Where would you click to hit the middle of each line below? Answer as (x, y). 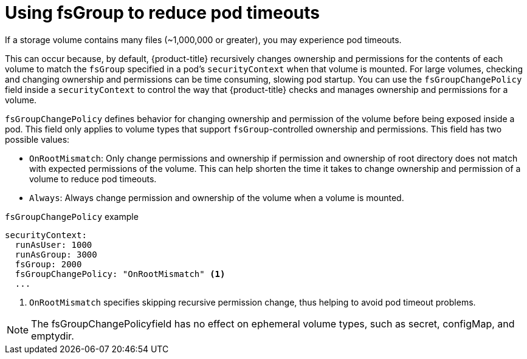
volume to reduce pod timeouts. (93, 179)
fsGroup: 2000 (48, 264)
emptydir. (53, 336)
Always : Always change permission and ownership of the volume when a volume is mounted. (217, 197)
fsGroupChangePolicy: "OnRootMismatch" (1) (120, 274)
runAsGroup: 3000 (56, 254)
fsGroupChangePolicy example (72, 216)
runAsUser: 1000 (53, 244)
